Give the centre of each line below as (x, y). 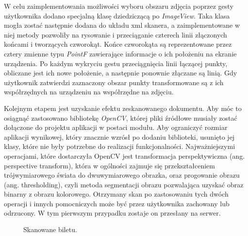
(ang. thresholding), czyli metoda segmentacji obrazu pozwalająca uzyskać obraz (124, 184)
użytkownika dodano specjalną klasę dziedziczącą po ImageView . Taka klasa (117, 15)
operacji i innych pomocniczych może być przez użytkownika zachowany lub (117, 203)
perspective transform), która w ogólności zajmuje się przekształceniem (109, 165)
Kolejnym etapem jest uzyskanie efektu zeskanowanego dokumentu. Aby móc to (123, 108)
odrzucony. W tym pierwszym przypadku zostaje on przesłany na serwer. (112, 213)
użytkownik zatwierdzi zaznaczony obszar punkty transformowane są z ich (114, 82)
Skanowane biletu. (50, 229)
